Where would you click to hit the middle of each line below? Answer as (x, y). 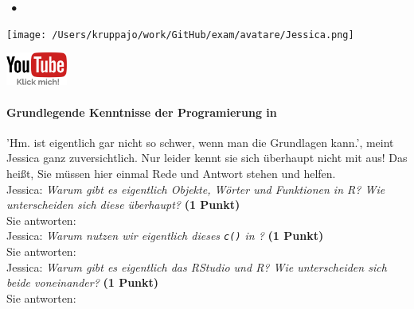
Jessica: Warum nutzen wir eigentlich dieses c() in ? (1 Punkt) (165, 236)
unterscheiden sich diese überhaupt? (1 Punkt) (123, 205)
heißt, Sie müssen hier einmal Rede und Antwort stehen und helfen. (171, 174)
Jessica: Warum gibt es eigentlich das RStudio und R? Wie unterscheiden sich (197, 267)
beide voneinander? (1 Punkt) (83, 282)
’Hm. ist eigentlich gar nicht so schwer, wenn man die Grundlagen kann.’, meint (200, 142)
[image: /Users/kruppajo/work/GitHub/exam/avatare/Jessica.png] (180, 35)
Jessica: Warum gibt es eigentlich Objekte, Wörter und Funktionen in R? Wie (196, 189)
